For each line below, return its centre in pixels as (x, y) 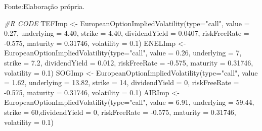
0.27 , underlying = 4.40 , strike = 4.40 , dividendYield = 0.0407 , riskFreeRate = (127, 33)
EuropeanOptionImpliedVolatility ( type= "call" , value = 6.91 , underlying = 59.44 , (129, 102)
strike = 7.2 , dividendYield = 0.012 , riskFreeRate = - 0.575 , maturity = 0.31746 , (129, 62)
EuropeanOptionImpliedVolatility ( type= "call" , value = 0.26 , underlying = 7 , (123, 53)
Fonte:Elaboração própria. (45, 6)
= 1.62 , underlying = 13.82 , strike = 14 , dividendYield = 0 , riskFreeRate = (122, 82)
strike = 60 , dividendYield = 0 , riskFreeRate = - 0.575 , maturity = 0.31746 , (120, 112)
